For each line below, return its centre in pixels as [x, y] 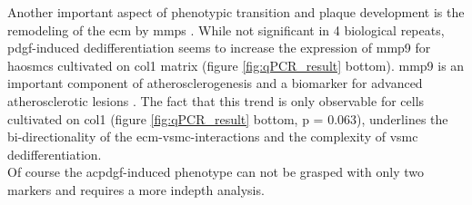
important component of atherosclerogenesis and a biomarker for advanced [215, 83]
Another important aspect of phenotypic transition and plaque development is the [236, 12]
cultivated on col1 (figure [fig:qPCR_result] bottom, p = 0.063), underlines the [228, 118]
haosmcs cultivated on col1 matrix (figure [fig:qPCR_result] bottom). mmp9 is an [236, 65]
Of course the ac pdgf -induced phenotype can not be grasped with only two [216, 172]
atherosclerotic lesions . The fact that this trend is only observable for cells [216, 100]
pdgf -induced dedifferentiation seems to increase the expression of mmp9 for [219, 48]
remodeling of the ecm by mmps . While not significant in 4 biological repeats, [226, 29]
